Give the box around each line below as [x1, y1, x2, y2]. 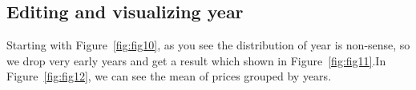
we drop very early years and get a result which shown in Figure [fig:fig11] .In [6, 52, 386, 68]
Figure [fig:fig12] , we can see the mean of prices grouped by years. [6, 68, 332, 84]
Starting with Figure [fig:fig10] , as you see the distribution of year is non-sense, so [6, 37, 410, 53]
